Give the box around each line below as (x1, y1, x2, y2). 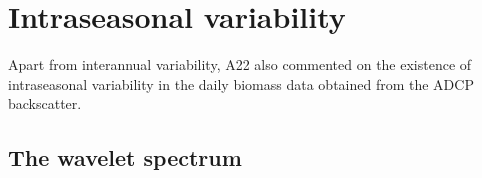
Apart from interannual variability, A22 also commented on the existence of (8, 54, 472, 75)
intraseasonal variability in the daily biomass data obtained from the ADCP (8, 73, 474, 94)
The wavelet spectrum (8, 142, 242, 173)
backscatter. (8, 93, 82, 114)
